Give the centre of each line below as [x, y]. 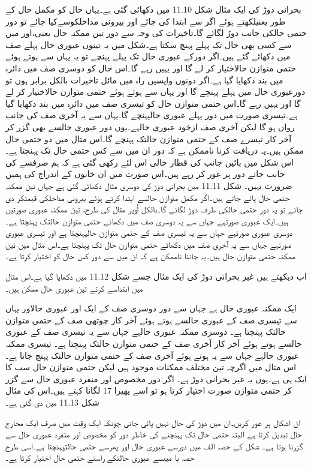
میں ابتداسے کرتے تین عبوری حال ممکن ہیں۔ [74, 288]
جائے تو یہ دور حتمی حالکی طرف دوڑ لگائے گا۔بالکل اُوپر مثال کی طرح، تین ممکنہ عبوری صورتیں [154, 209]
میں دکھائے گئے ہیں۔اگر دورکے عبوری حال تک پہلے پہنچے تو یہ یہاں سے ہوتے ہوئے [148, 56]
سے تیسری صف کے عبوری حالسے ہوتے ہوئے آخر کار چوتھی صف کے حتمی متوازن [151, 319]
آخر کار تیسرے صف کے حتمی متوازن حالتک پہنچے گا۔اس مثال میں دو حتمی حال [149, 138]
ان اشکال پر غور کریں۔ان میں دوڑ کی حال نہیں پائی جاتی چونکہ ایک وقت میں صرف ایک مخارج [153, 422]
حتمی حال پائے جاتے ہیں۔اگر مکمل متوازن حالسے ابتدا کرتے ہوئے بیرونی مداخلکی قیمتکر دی [148, 197]
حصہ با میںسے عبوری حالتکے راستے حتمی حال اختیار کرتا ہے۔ [100, 457]
